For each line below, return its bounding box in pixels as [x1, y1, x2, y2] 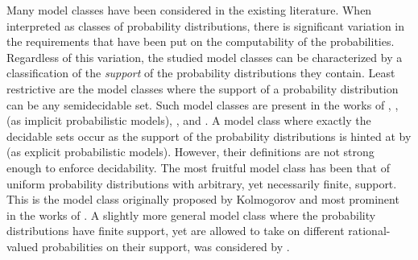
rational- [348, 222, 391, 239]
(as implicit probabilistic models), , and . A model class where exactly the [6, 112, 371, 129]
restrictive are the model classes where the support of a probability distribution [6, 80, 399, 97]
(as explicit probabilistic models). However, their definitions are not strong [6, 143, 375, 160]
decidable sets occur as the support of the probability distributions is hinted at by [6, 127, 412, 144]
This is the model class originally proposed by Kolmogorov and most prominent [6, 191, 399, 208]
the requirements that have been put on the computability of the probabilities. [6, 33, 395, 50]
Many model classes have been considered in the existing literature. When [6, 2, 372, 18]
